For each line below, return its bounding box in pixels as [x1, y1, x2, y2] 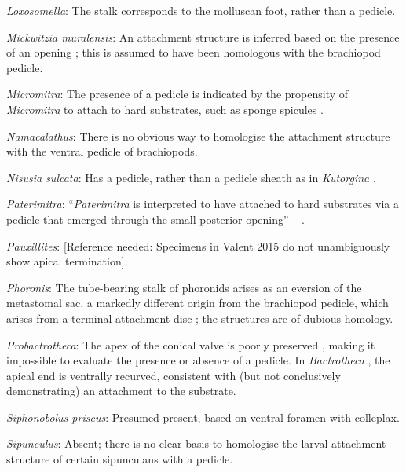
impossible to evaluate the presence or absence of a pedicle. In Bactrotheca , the [6, 352, 390, 368]
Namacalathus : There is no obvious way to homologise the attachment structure [6, 127, 390, 144]
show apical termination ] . [6, 253, 128, 269]
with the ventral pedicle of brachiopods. [6, 143, 198, 159]
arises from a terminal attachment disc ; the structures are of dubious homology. [6, 309, 393, 326]
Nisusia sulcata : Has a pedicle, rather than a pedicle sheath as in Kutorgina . [6, 169, 376, 185]
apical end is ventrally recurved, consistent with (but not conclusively [6, 367, 341, 383]
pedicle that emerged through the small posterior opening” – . [6, 210, 305, 227]
